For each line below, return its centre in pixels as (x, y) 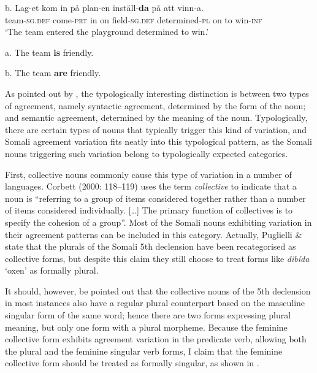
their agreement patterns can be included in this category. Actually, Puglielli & (154, 234)
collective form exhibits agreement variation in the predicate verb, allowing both (156, 339)
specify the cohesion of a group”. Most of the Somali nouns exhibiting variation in (158, 222)
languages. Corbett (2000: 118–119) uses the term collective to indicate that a (151, 186)
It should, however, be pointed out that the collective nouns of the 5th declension (158, 290)
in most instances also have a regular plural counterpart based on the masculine (155, 303)
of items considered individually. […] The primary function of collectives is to (149, 210)
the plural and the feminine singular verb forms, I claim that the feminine (144, 351)
